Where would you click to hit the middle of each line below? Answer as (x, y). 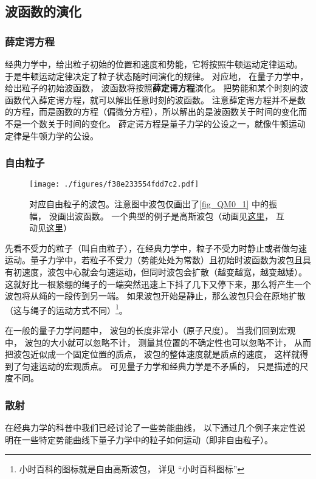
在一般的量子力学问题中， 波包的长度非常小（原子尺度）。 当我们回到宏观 (150, 330)
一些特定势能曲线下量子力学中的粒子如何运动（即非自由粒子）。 (147, 439)
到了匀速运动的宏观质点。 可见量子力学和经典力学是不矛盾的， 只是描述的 (153, 366)
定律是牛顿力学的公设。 (52, 135)
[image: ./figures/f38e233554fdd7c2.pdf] (114, 184)
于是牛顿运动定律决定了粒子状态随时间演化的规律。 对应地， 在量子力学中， (157, 76)
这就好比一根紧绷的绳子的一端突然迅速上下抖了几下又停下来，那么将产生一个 (158, 284)
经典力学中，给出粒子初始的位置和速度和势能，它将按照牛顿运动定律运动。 (154, 64)
